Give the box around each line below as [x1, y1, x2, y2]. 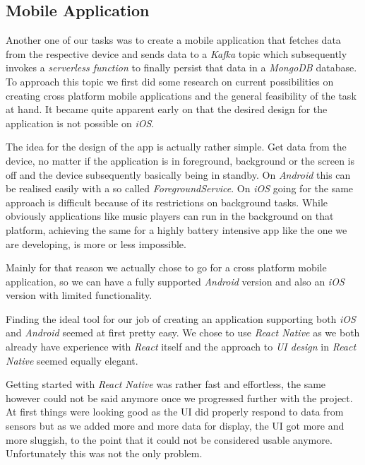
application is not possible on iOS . [6, 115, 155, 130]
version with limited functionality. [6, 288, 152, 302]
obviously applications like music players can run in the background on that [6, 208, 334, 223]
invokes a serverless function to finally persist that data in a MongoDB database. [6, 60, 357, 75]
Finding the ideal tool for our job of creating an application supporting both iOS [6, 311, 356, 326]
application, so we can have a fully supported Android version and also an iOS [6, 273, 345, 288]
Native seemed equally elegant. [6, 353, 138, 367]
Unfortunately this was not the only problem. [6, 446, 203, 461]
